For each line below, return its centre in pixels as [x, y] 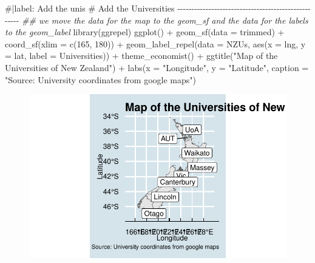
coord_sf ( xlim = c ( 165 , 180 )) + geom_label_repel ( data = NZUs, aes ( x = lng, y [155, 43]
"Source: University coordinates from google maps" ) [100, 79]
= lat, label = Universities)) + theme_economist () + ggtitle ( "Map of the [141, 56]
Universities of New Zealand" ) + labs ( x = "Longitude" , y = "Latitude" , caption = [157, 67]
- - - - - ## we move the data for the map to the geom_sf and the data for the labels [157, 20]
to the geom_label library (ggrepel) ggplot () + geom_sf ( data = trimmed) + [145, 32]
